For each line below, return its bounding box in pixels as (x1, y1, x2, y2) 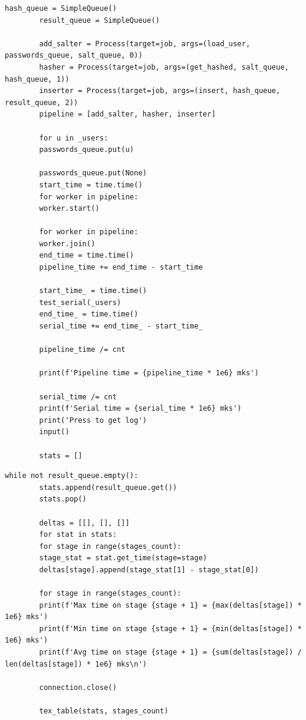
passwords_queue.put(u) (39, 145, 134, 154)
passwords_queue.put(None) (39, 169, 147, 178)
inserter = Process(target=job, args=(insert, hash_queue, (39, 86, 281, 95)
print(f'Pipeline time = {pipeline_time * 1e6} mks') (39, 369, 259, 378)
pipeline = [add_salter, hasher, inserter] (39, 110, 216, 119)
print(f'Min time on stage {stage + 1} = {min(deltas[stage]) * (39, 624, 302, 633)
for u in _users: (39, 133, 108, 142)
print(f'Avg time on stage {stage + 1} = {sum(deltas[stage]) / (39, 648, 302, 657)
